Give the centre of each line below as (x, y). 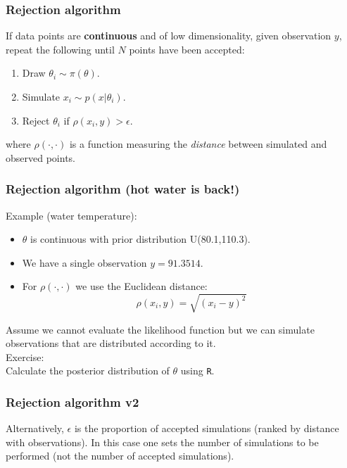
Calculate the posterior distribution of (88, 371)
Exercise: (25, 356)
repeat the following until (60, 49)
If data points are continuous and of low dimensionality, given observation (169, 36)
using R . (197, 371)
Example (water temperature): (71, 215)
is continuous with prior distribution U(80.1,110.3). (140, 239)
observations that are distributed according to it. (111, 343)
